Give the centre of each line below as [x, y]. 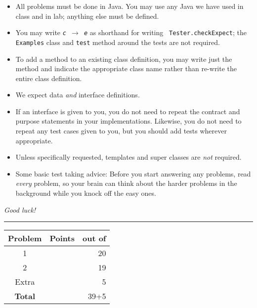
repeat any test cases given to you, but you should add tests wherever [121, 131]
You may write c [41, 32]
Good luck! [20, 209]
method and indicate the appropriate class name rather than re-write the [126, 68]
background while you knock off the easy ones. [86, 193]
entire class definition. [49, 78]
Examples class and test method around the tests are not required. [118, 42]
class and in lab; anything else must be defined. [87, 16]
